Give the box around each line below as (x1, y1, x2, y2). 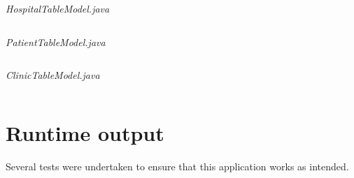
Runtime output (6, 118, 164, 147)
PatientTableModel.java (6, 34, 106, 49)
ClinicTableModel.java (6, 68, 100, 82)
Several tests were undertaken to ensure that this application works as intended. (6, 158, 349, 173)
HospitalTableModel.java (6, 1, 110, 15)
